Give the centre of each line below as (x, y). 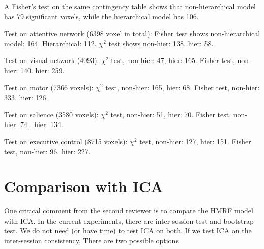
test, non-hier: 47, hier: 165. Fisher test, (173, 60)
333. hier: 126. (26, 97)
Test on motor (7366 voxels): (49, 87)
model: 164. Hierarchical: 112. (50, 43)
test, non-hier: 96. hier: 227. (47, 151)
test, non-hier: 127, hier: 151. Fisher (195, 141)
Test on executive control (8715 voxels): (66, 141)
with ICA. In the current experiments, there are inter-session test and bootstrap (129, 220)
